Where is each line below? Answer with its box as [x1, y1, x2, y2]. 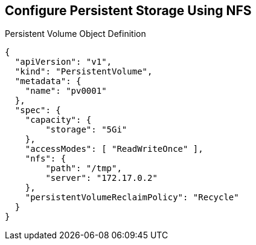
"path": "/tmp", [45, 163, 122, 174]
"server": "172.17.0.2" [45, 173, 158, 183]
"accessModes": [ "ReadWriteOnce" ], [25, 144, 203, 154]
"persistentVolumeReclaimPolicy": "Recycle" [25, 192, 239, 203]
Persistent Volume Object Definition [5, 28, 146, 39]
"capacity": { [25, 115, 92, 125]
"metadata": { [14, 76, 82, 87]
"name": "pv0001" [25, 86, 107, 96]
